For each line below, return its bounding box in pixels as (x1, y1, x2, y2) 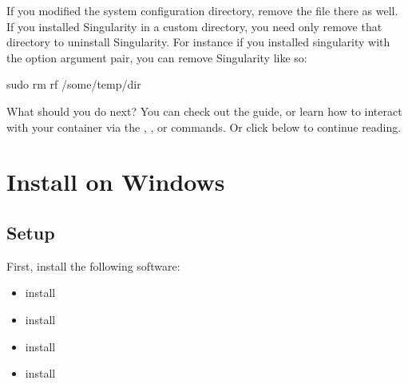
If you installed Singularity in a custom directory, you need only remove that (6, 18, 382, 34)
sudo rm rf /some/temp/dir (6, 76, 141, 93)
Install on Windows (6, 165, 225, 198)
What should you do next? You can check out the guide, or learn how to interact (6, 102, 402, 119)
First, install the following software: (6, 257, 180, 274)
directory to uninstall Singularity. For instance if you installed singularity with (6, 34, 390, 50)
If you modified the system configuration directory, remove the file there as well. (6, 2, 398, 18)
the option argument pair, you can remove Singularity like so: (6, 49, 307, 65)
